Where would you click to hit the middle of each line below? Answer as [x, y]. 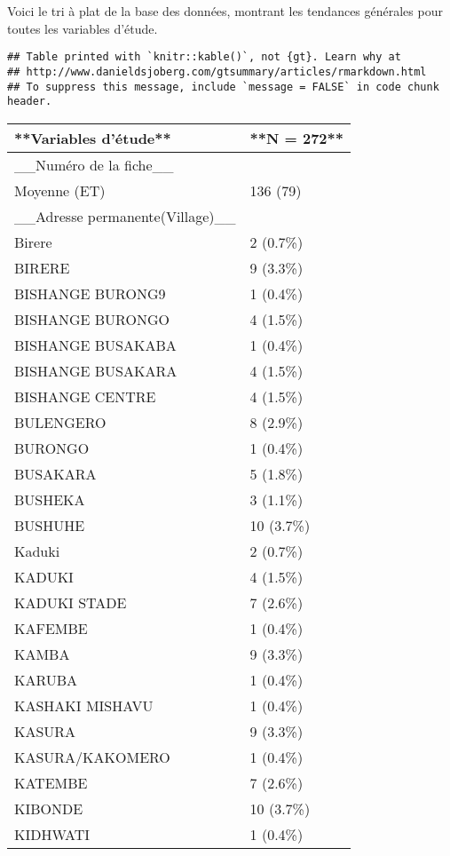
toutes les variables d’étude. [83, 28]
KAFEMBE [51, 628]
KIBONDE [49, 808]
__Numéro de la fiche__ [94, 164]
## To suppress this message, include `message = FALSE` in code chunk [223, 87]
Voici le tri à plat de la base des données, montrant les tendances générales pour [225, 11]
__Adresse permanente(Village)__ [125, 216]
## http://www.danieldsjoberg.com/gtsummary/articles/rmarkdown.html [217, 71]
